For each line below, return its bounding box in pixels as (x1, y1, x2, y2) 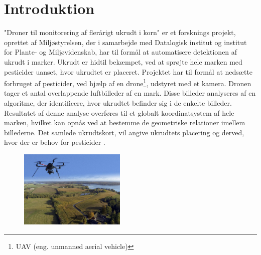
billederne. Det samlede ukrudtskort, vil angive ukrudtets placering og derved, (4, 127, 244, 137)
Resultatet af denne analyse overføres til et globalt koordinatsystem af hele (4, 107, 234, 118)
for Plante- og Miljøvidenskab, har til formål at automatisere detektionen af (4, 47, 237, 57)
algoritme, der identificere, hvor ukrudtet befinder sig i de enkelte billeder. (4, 97, 232, 108)
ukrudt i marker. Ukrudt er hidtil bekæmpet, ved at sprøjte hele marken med (4, 56, 242, 67)
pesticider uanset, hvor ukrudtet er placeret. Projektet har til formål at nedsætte (4, 66, 253, 77)
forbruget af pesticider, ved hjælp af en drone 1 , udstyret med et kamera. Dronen (4, 77, 251, 88)
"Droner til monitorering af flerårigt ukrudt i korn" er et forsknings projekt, (4, 27, 236, 38)
